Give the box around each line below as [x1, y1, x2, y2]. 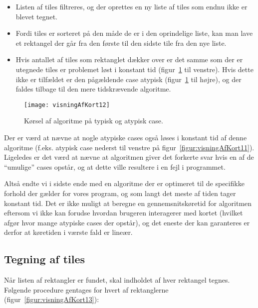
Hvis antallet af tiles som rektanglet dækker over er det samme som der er [15, 54, 243, 65]
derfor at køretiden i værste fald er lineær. [4, 227, 133, 237]
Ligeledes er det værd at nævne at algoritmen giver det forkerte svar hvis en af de [4, 152, 254, 162]
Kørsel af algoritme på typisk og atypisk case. [24, 115, 163, 126]
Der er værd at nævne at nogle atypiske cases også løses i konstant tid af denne [4, 132, 247, 142]
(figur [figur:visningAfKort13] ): [4, 294, 99, 305]
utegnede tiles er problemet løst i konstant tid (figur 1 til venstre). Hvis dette [15, 64, 254, 74]
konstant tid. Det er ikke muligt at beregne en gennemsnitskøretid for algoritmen [4, 198, 252, 208]
